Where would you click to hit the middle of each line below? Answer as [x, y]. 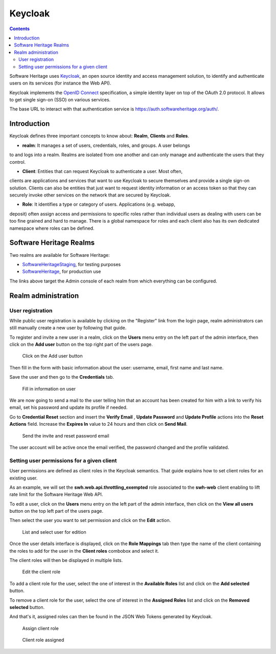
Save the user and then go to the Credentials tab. [62, 377]
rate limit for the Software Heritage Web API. [56, 494]
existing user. [24, 478]
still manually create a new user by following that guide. [68, 328]
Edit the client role [41, 572]
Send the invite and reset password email [66, 435]
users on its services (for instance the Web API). [60, 83]
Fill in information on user [49, 388]
